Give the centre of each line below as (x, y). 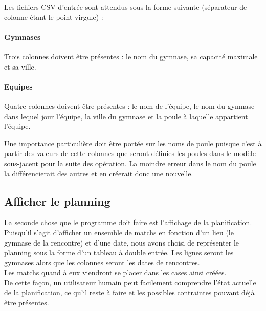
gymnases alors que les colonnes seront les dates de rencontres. (102, 262)
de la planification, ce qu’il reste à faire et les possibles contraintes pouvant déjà (129, 292)
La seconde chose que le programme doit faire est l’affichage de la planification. (128, 222)
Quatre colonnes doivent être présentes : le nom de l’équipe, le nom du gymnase (129, 106)
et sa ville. (20, 66)
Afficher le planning (57, 201)
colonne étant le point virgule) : (54, 17)
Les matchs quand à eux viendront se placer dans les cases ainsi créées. (115, 272)
